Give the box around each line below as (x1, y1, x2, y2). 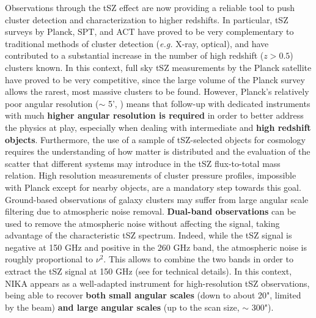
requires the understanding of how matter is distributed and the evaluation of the (5, 145, 310, 158)
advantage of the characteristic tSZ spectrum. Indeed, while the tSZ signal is (5, 229, 292, 242)
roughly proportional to (5, 253, 94, 265)
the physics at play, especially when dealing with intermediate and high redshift (5, 120, 311, 133)
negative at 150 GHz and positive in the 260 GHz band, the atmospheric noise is (5, 240, 307, 253)
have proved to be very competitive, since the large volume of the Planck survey (5, 73, 305, 86)
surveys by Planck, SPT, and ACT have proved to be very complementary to (5, 25, 294, 38)
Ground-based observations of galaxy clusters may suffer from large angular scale (5, 193, 309, 205)
